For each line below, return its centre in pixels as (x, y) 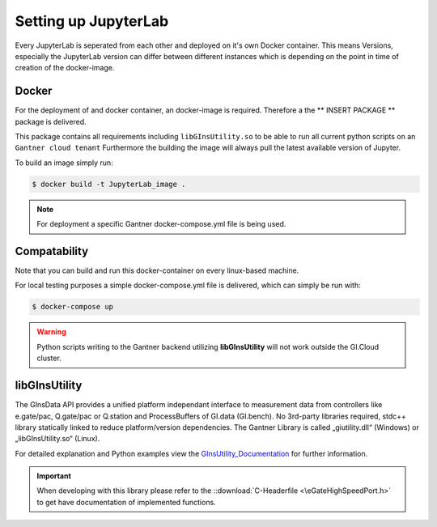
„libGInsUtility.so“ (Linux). (57, 439)
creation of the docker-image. (65, 68)
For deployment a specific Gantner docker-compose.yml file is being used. (161, 224)
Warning (51, 332)
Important (54, 476)
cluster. (49, 358)
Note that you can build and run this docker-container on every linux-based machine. (157, 270)
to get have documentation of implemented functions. (126, 502)
